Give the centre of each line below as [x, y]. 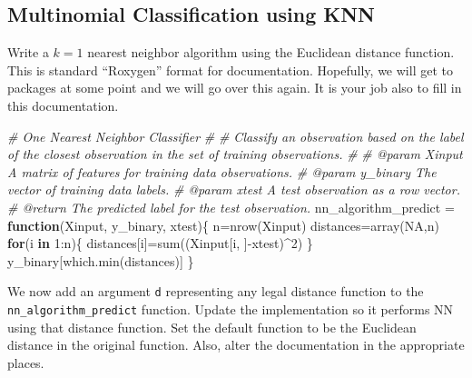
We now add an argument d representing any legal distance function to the [216, 291]
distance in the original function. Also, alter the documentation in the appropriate [236, 345]
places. [26, 362]
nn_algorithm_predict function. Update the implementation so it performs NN [231, 308]
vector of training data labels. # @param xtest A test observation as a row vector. [234, 189]
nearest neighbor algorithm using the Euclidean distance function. [271, 52]
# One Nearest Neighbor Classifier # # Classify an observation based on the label [236, 136]
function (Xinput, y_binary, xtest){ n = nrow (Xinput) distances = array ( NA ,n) [223, 225]
